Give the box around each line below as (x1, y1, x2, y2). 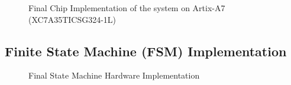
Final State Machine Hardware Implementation (28, 69, 200, 81)
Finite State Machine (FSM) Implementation (5, 42, 287, 60)
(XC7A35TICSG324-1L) (28, 13, 117, 25)
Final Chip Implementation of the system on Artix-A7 (28, 2, 225, 13)
